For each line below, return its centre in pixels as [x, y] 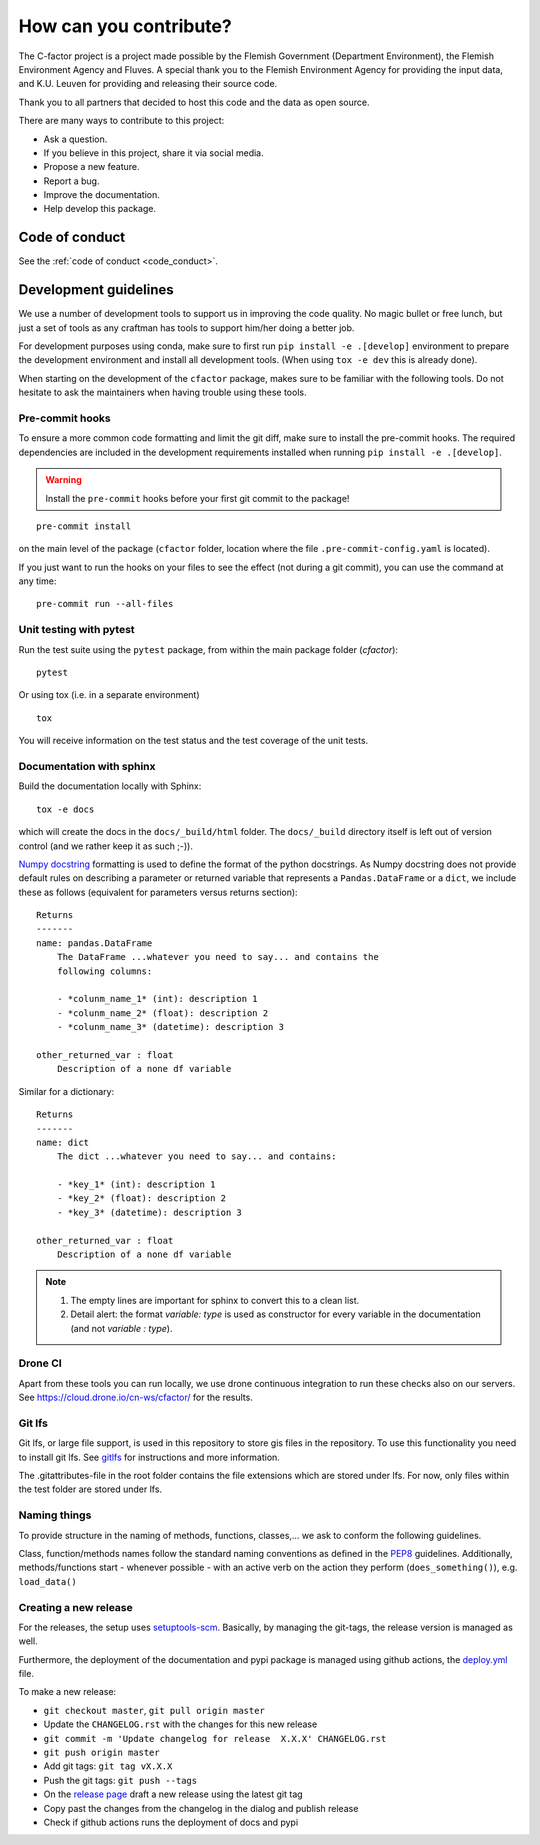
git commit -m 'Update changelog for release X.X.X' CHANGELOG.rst [215, 1738]
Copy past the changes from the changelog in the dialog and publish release [201, 1808]
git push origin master [101, 1753]
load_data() [47, 1581]
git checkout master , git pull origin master [154, 1710]
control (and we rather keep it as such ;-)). [106, 846]
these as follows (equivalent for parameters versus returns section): [158, 892]
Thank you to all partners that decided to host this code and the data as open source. [194, 102]
